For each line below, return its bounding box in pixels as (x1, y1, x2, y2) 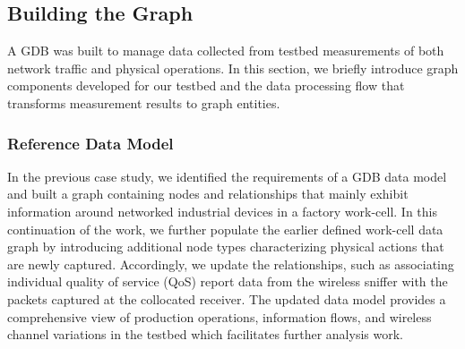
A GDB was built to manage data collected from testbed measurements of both (7, 41, 444, 60)
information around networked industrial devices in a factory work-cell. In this (7, 201, 438, 220)
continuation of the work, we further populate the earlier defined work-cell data (7, 219, 443, 238)
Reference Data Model (7, 132, 174, 154)
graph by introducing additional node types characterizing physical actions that (7, 237, 444, 256)
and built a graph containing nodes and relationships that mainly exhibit (7, 184, 409, 203)
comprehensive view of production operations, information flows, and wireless (7, 307, 432, 326)
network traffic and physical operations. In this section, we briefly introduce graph (7, 58, 459, 77)
